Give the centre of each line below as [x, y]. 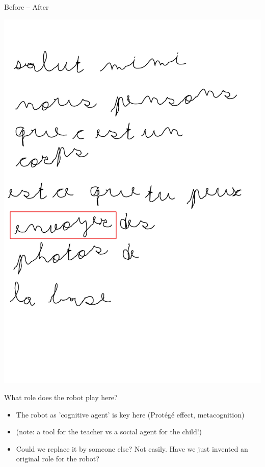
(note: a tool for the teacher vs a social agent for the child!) [109, 432]
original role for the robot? [58, 459]
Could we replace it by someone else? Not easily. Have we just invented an [132, 448]
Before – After [26, 7]
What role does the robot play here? [61, 397]
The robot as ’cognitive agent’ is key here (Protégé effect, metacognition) [130, 414]
